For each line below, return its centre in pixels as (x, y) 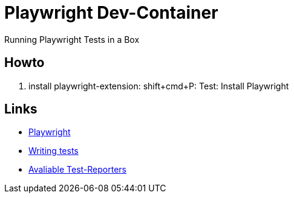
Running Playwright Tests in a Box (72, 39)
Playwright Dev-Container (111, 13)
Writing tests (54, 151)
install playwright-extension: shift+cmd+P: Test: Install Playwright (159, 86)
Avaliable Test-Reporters (78, 170)
